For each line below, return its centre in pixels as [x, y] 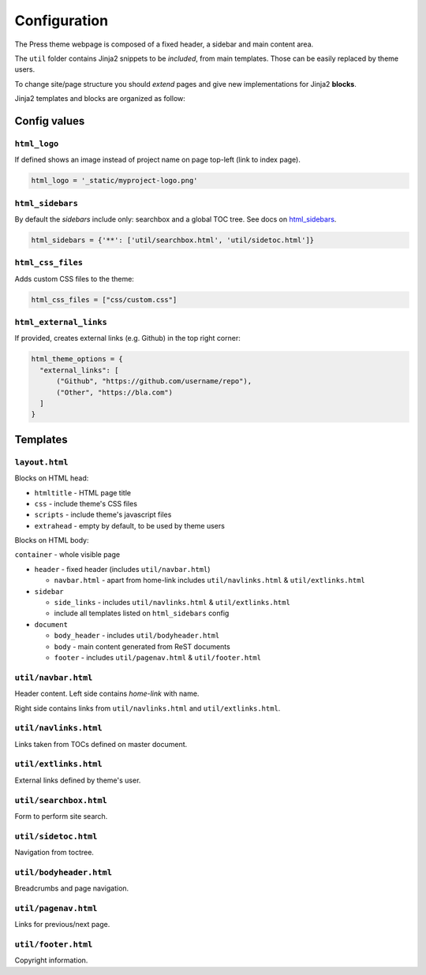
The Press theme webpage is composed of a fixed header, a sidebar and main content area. [164, 44]
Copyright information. [51, 960]
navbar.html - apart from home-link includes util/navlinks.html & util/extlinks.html [210, 581]
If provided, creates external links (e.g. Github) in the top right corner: [127, 338]
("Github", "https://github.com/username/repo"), [154, 381]
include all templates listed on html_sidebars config [142, 613]
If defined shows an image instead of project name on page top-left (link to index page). [158, 160]
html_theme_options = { [77, 359]
